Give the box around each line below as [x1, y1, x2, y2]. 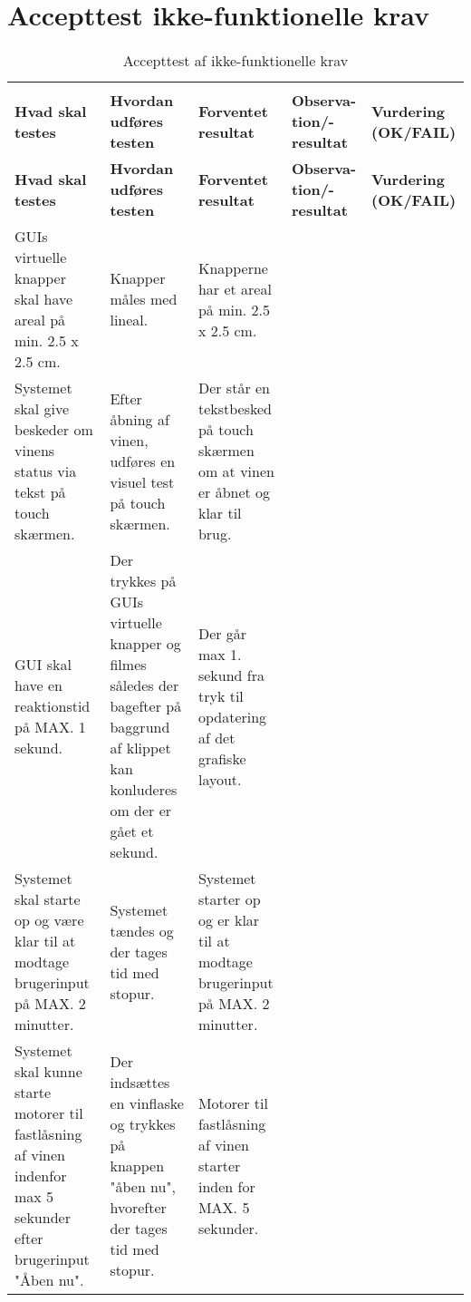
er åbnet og [197, 481, 271, 503]
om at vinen [197, 461, 274, 482]
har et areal [197, 277, 272, 299]
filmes [110, 654, 147, 675]
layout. [197, 768, 242, 790]
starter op [197, 889, 261, 910]
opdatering [197, 705, 267, 727]
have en [14, 675, 62, 696]
